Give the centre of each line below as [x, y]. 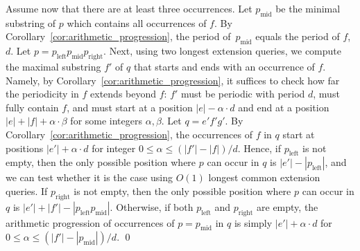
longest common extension [264, 177]
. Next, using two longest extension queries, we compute [222, 51]
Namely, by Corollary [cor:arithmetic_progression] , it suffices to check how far [173, 80]
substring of [31, 22]
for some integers [106, 121]
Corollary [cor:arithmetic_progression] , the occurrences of [129, 134]
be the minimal [308, 8]
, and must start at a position [130, 107]
